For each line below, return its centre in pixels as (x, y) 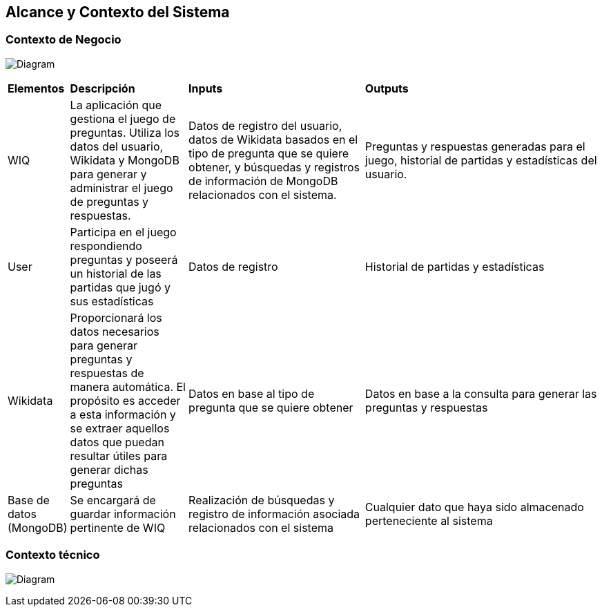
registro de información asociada (274, 514)
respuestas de (107, 373)
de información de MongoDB (263, 181)
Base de (29, 500)
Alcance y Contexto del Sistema (118, 12)
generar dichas (109, 469)
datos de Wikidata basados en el (273, 139)
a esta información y (123, 414)
